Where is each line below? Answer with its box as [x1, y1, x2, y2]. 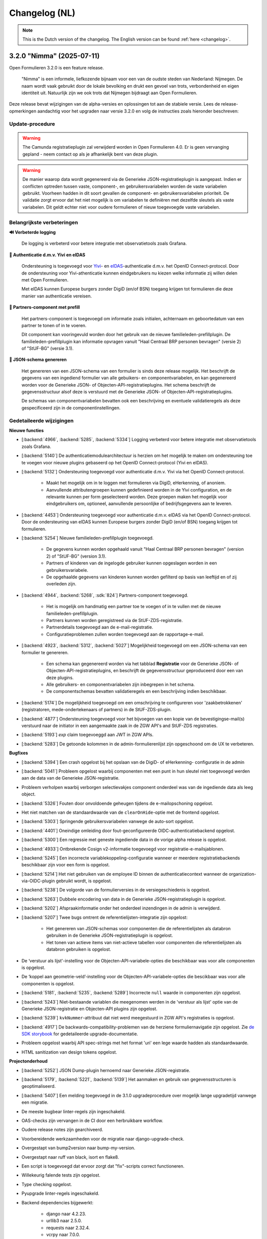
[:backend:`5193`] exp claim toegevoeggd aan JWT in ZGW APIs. [21, 732, 154, 738]
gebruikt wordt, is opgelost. [56, 878, 112, 884]
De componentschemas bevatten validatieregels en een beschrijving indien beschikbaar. [46, 688, 227, 694]
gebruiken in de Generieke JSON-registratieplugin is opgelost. [46, 932, 173, 939]
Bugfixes [9, 750, 28, 756]
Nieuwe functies [9, 427, 44, 433]
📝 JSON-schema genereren [9, 357, 67, 363]
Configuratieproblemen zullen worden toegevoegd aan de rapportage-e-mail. [46, 631, 204, 637]
